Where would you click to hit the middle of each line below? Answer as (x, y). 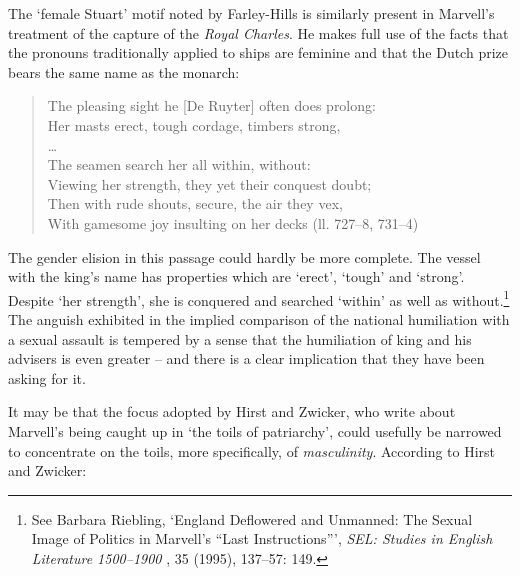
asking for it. (47, 377)
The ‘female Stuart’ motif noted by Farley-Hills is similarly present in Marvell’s (251, 13)
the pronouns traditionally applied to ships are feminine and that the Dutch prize (258, 52)
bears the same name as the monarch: (124, 71)
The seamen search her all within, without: (179, 164)
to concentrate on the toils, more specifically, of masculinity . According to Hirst (252, 450)
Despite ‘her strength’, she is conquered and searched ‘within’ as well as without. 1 (259, 298)
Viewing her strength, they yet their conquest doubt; (209, 183)
